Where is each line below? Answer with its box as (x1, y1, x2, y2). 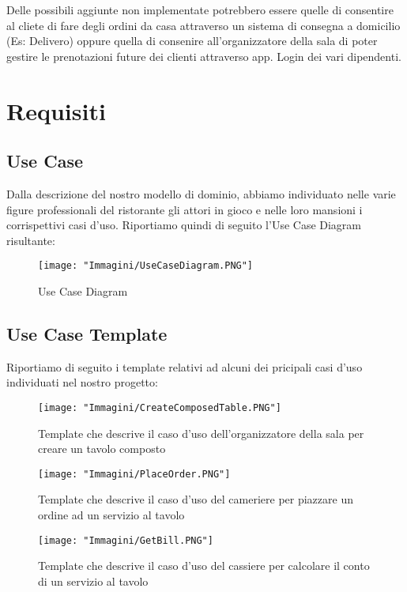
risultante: (6, 232, 55, 248)
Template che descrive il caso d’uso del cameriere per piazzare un (38, 491, 353, 507)
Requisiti (6, 94, 106, 126)
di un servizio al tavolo (38, 572, 149, 589)
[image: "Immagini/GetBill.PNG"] (38, 534, 213, 546)
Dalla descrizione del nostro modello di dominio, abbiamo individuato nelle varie (6, 185, 396, 202)
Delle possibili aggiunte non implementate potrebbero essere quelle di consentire (6, 2, 394, 17)
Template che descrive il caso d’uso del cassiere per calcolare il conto (38, 557, 370, 574)
